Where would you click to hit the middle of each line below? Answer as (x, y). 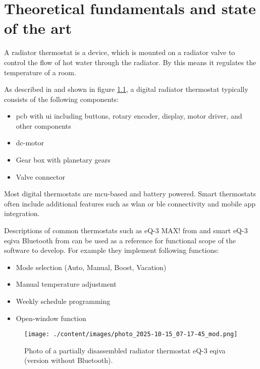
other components (43, 125)
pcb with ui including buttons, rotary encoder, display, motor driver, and (129, 116)
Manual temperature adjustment (66, 284)
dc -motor (30, 143)
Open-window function (51, 318)
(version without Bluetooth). (69, 360)
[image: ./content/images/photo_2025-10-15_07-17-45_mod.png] (131, 334)
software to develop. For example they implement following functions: (112, 250)
